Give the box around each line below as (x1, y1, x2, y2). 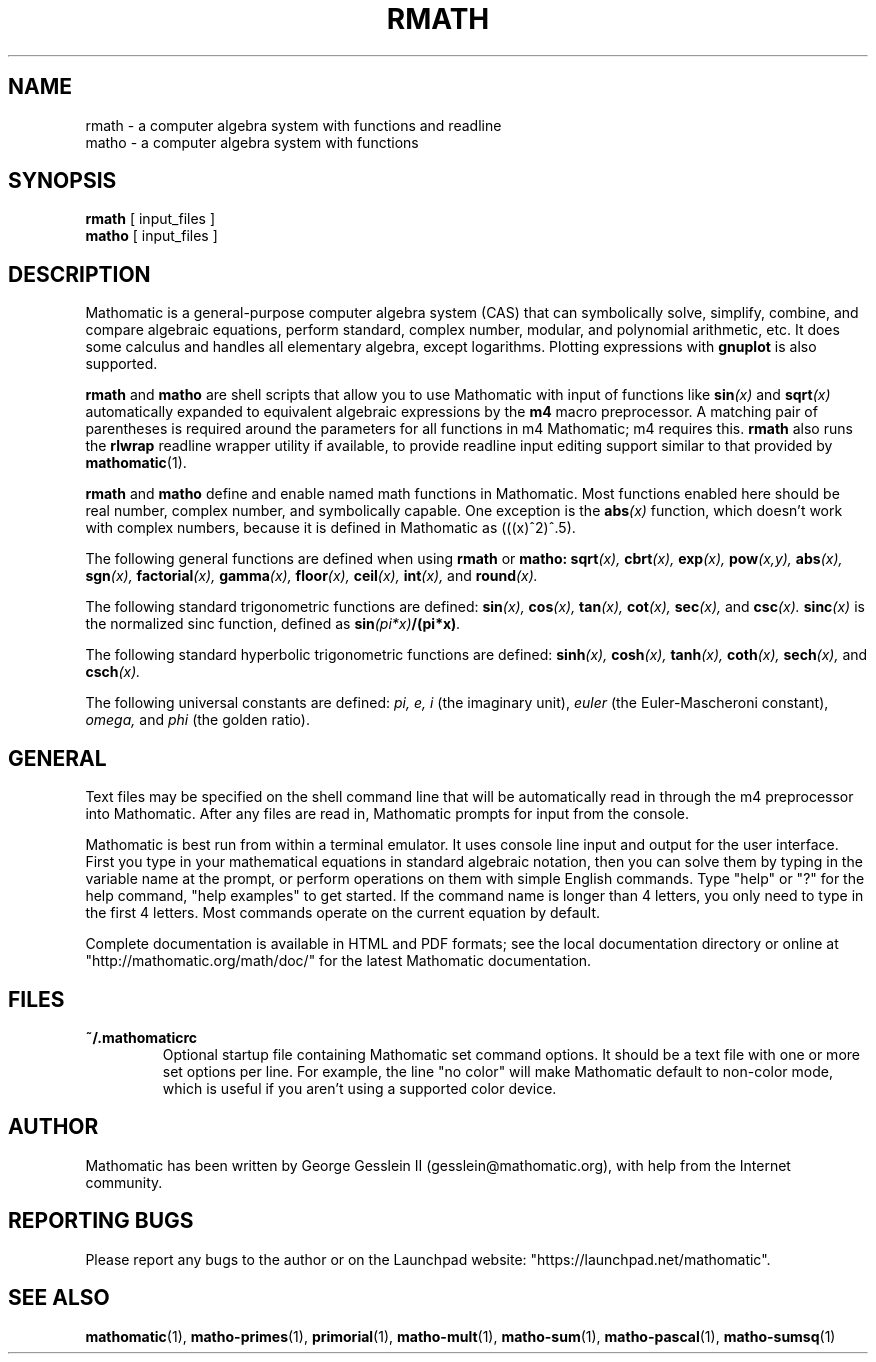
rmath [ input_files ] (85, 210, 216, 228)
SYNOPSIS (8, 168, 117, 194)
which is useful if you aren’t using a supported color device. (162, 1079, 557, 1097)
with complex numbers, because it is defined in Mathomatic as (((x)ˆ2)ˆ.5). (85, 519, 576, 537)
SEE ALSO (8, 1285, 110, 1311)
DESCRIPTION (8, 261, 151, 287)
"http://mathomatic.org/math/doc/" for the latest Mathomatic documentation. (85, 952, 592, 970)
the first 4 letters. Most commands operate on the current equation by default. (85, 904, 601, 922)
